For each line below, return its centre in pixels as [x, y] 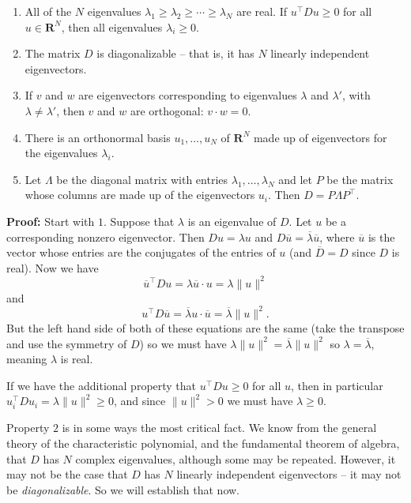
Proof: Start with [51, 221]
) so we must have [183, 343]
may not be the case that [67, 474]
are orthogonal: [167, 110]
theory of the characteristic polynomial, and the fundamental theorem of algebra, [203, 443]
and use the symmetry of [67, 343]
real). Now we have [53, 267]
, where [337, 236]
